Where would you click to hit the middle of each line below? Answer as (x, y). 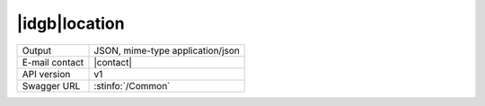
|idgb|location (71, 23)
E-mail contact (53, 62)
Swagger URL (51, 85)
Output (37, 50)
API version (46, 74)
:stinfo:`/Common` (132, 85)
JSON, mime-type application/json (167, 50)
